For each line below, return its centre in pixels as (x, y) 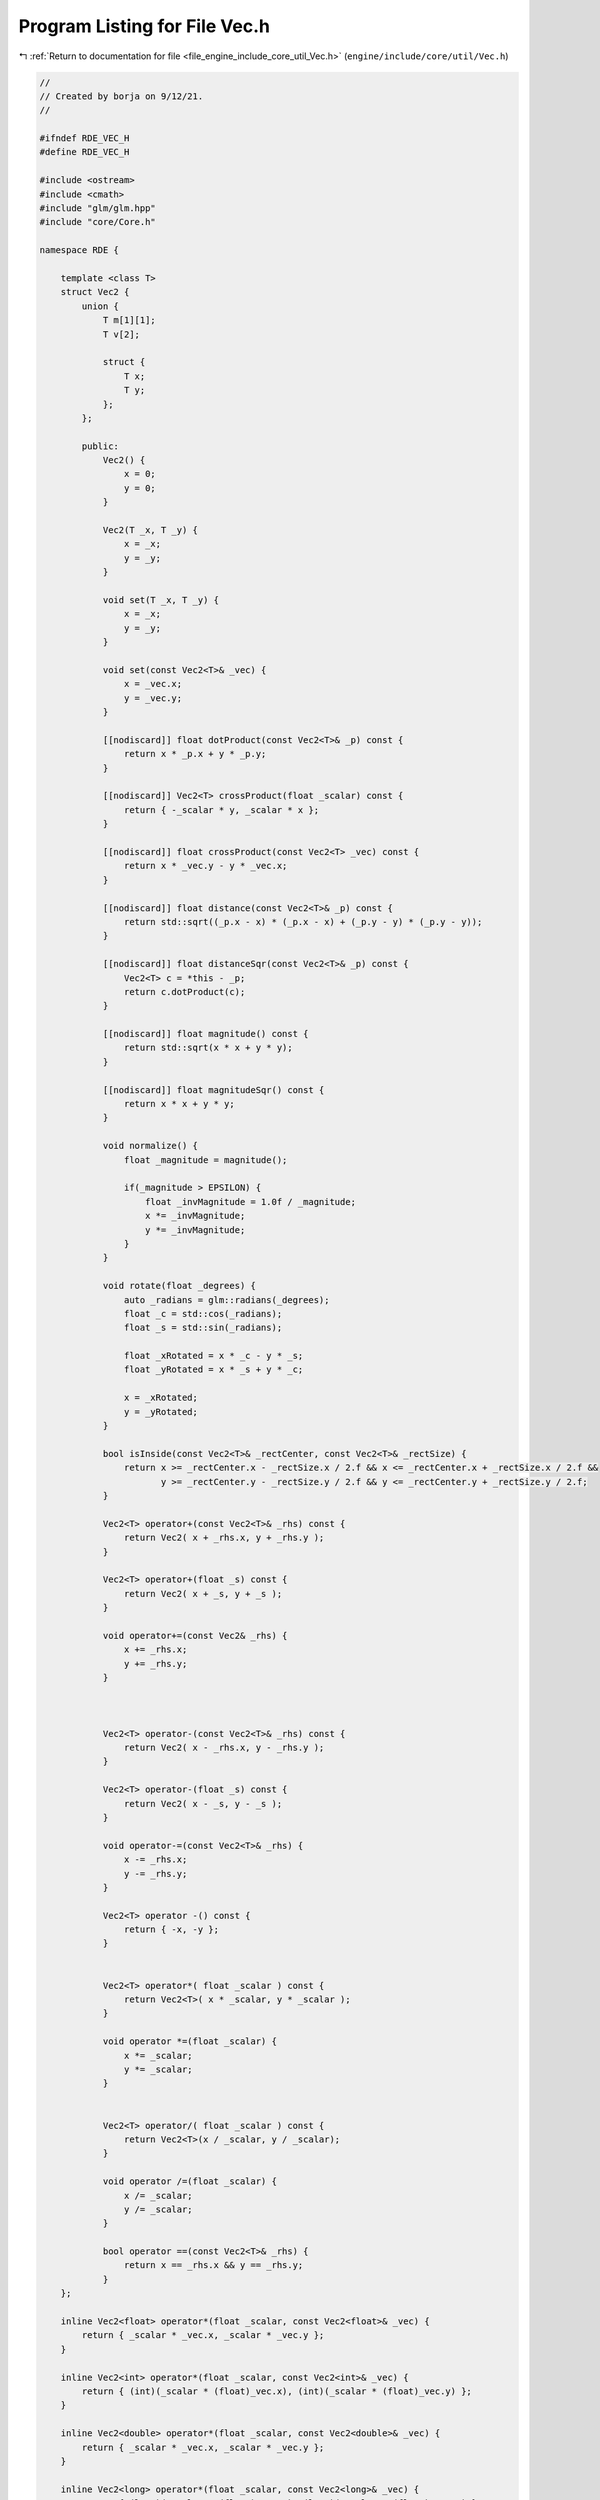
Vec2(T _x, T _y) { (150, 530)
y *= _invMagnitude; (195, 1229)
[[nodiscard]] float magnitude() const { (205, 1034)
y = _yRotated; (161, 1411)
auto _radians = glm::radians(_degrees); (226, 1299)
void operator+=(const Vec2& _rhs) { (195, 1635)
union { (100, 306)
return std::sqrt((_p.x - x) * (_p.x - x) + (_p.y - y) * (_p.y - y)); (303, 921)
